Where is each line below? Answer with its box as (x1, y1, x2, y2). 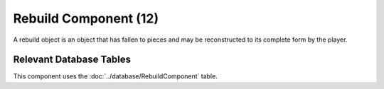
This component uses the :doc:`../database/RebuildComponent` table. (13, 72, 218, 81)
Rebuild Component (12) (13, 11, 159, 26)
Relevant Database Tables (13, 54, 132, 66)
